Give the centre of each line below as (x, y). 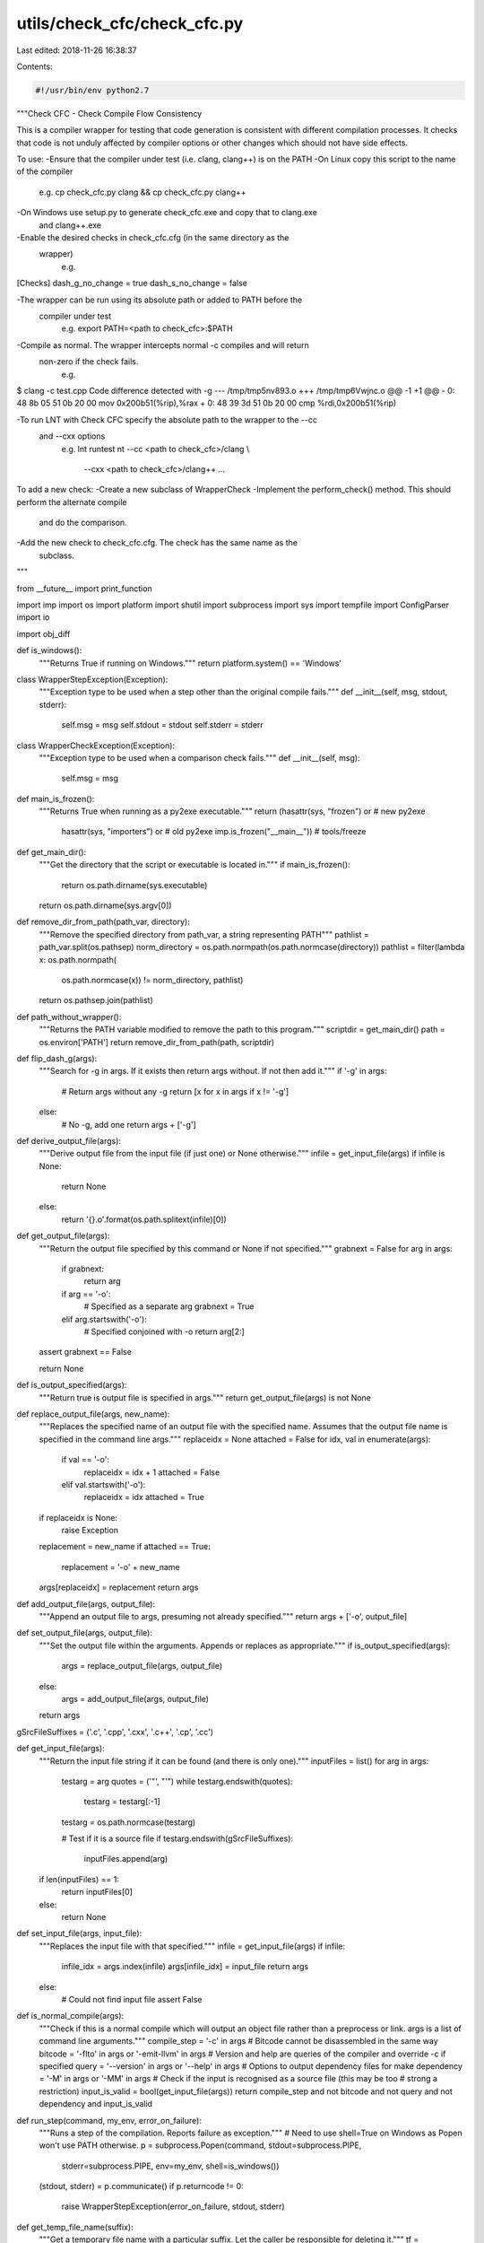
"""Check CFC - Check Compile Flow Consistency (109, 113)
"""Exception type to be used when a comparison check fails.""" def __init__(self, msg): (199, 757)
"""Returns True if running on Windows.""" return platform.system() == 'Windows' (190, 663)
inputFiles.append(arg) (126, 1859)
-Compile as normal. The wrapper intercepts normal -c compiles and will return (163, 345)
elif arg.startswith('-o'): (104, 1319)
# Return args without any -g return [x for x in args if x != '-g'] (175, 1091)
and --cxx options (72, 436)
